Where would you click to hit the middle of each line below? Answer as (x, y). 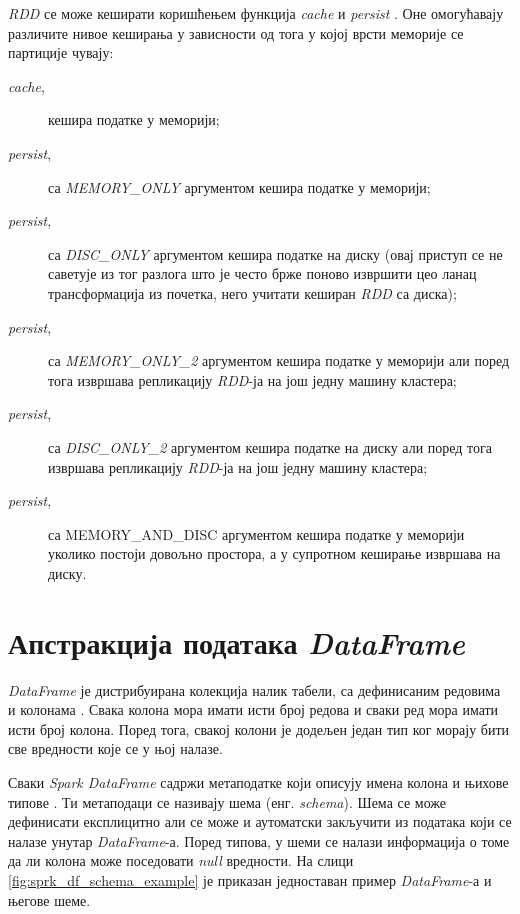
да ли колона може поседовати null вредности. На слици (181, 860)
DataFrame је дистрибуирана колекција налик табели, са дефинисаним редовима (254, 689)
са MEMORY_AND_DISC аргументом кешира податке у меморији (256, 533)
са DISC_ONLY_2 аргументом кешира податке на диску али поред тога (270, 446)
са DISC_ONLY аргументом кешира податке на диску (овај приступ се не (275, 253)
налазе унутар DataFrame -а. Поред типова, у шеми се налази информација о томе (259, 840)
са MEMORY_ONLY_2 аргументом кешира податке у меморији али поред (279, 360)
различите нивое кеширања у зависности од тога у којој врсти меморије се (236, 32)
